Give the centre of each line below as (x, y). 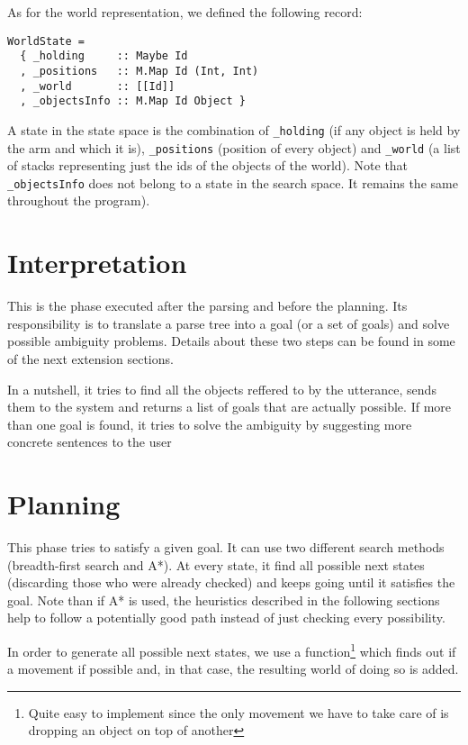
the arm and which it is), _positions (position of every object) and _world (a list (234, 147)
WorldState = (46, 41)
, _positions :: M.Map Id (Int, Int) (139, 71)
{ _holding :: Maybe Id (104, 56)
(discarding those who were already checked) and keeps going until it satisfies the (231, 582)
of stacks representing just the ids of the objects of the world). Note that (208, 165)
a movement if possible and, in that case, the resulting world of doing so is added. (233, 669)
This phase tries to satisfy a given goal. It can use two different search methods (226, 547)
